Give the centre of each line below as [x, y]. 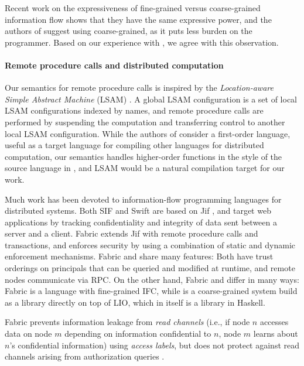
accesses [274, 322]
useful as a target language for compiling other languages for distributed [134, 145]
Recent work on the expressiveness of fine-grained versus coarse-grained [133, 8]
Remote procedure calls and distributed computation [114, 65]
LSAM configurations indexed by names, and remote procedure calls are [134, 110]
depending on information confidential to [138, 333]
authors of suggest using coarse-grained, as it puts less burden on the [129, 31]
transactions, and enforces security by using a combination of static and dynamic [150, 244]
